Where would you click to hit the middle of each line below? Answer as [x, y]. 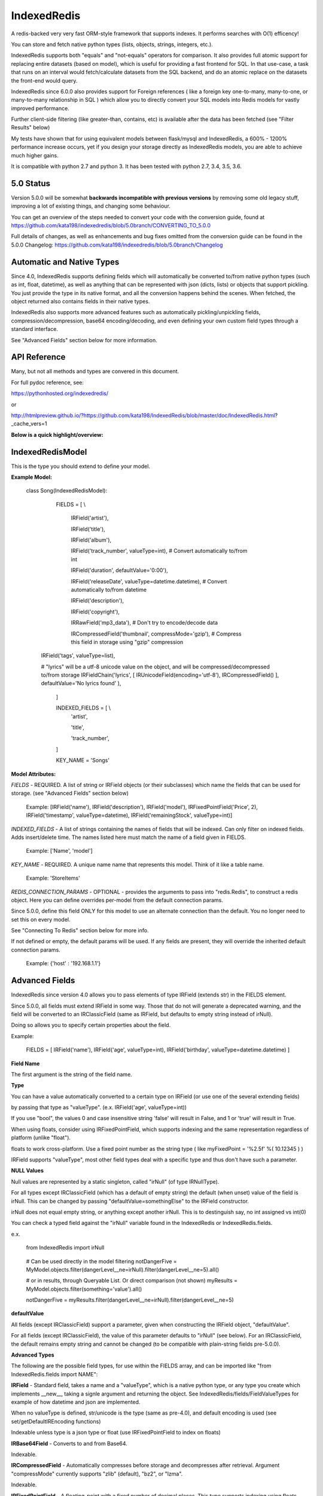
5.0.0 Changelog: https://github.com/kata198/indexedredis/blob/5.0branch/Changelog [117, 245]
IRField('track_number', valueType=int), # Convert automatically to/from [159, 551]
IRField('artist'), [90, 518]
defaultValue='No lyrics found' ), [81, 683]
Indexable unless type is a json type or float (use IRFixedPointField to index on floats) [116, 1433]
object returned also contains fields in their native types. [80, 301]
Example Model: [32, 477]
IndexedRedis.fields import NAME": [54, 1374]
